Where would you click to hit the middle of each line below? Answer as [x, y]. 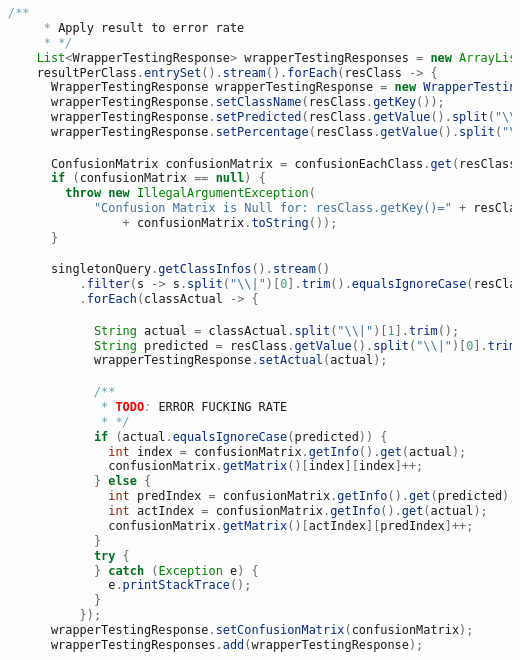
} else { [122, 481]
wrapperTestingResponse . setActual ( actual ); [240, 360]
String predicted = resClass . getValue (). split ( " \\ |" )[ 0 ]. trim [305, 345]
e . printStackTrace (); [180, 585]
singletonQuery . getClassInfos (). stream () [190, 269]
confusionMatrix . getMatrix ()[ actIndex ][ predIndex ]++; [291, 525]
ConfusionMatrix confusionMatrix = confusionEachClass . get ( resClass [283, 163]
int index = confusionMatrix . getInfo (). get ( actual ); [287, 451]
